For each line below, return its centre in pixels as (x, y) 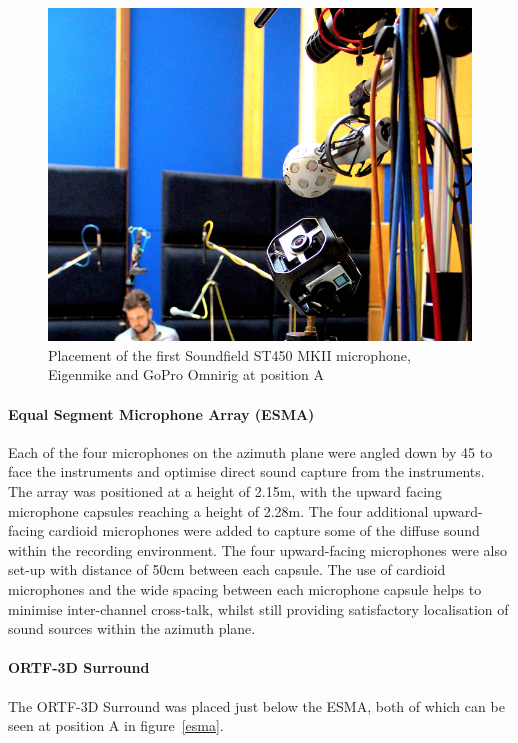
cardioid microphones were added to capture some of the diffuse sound (264, 530)
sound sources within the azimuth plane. (132, 628)
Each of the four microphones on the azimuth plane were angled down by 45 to (250, 451)
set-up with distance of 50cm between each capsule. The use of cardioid (227, 569)
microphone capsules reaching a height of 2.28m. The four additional (218, 510)
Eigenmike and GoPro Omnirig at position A (186, 374)
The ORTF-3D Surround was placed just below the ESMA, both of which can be (256, 705)
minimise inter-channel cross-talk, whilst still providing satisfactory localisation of (258, 608)
